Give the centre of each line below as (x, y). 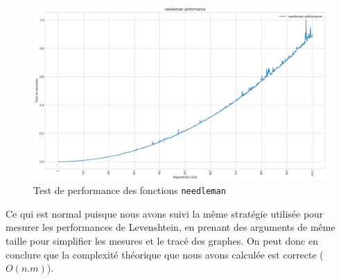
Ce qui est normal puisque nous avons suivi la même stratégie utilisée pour (165, 213)
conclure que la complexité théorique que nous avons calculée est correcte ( (165, 254)
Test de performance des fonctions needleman (130, 190)
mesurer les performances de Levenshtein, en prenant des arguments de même (170, 227)
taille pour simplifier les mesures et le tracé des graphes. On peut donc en (162, 241)
